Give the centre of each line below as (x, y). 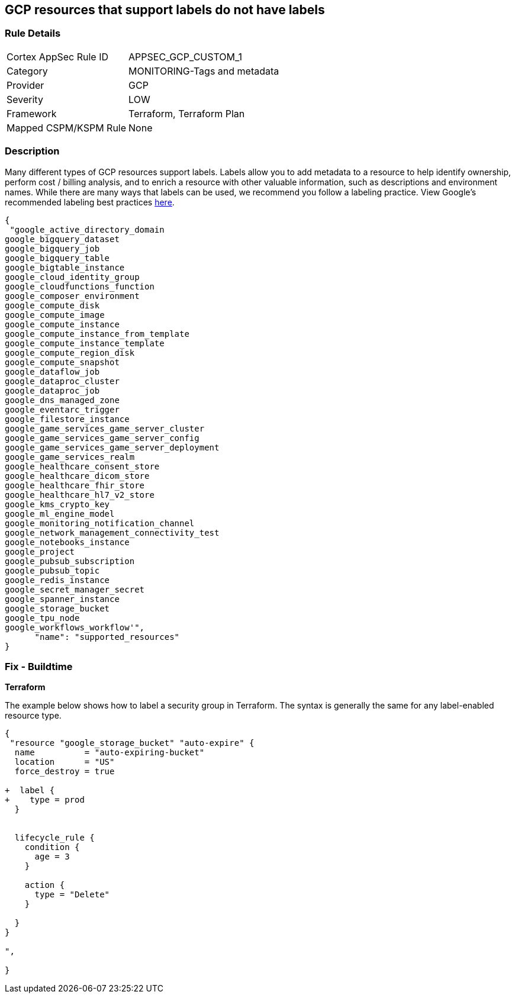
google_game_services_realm (70, 457)
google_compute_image (55, 315)
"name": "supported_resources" (107, 637)
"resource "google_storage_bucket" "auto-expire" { (132, 743)
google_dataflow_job (52, 371)
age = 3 (52, 857)
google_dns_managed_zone (62, 400)
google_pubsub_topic (52, 570)
